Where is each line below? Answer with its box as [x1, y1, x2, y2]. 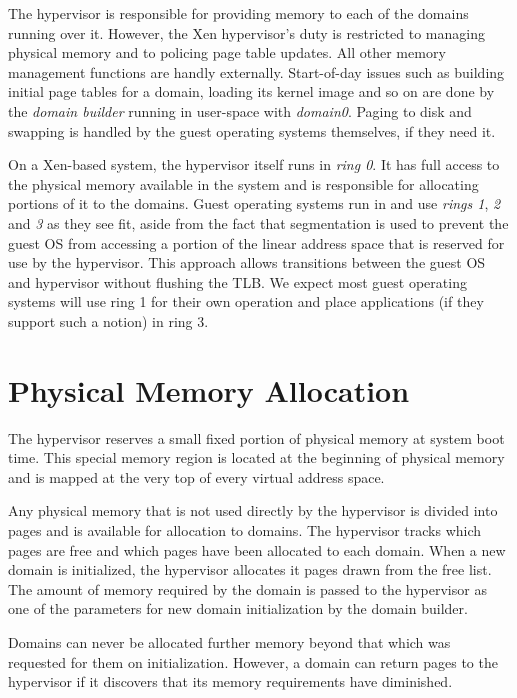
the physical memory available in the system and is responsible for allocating [8, 173, 479, 194]
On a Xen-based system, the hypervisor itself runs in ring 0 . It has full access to [8, 154, 500, 175]
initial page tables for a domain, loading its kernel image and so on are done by [8, 81, 495, 102]
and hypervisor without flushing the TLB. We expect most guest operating [8, 271, 467, 292]
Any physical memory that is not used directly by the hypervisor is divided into [8, 500, 498, 521]
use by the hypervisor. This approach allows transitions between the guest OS [8, 252, 486, 273]
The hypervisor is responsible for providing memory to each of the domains [8, 3, 469, 23]
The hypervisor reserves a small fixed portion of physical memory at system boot [8, 427, 505, 448]
